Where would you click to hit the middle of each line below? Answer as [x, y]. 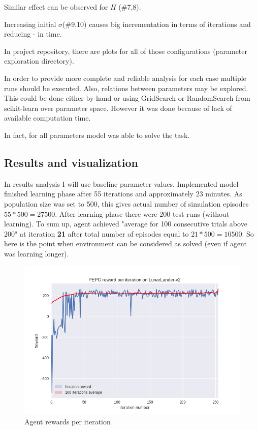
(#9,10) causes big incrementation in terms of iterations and [157, 24]
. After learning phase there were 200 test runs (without [142, 213]
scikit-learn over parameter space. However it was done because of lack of [118, 108]
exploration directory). [39, 61]
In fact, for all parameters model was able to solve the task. [97, 135]
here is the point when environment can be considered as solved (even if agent [125, 243]
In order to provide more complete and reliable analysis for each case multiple [125, 78]
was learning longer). [37, 253]
